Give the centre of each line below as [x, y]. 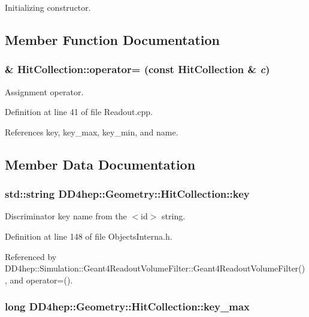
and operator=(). [41, 280]
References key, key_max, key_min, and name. [92, 132]
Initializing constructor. [48, 7]
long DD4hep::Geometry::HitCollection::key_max [127, 307]
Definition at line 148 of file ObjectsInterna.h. [89, 236]
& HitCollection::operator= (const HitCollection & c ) [137, 69]
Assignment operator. [44, 91]
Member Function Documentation [113, 39]
